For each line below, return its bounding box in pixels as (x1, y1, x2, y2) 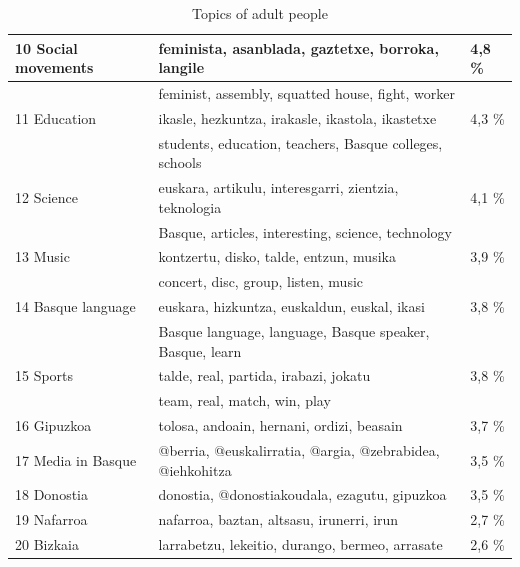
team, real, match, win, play (158, 390, 331, 411)
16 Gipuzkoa (15, 415, 92, 436)
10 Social (15, 37, 78, 58)
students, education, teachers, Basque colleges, (158, 132, 443, 153)
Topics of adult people (192, 3, 328, 23)
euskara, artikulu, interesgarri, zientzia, (158, 177, 399, 198)
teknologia (158, 196, 222, 217)
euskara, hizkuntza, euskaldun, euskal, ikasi (158, 296, 425, 317)
